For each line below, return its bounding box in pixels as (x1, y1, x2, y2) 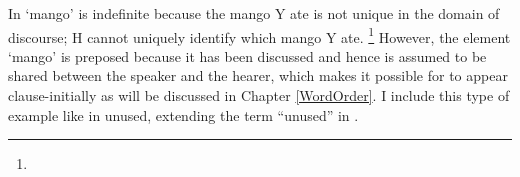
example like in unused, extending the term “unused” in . (8, 104, 359, 125)
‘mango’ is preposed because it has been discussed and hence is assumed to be (8, 45, 487, 66)
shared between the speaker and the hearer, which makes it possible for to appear (8, 65, 508, 86)
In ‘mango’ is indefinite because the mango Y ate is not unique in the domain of (8, 3, 500, 23)
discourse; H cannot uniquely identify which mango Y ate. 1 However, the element (8, 23, 511, 47)
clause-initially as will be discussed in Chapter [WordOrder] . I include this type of (8, 85, 510, 106)
